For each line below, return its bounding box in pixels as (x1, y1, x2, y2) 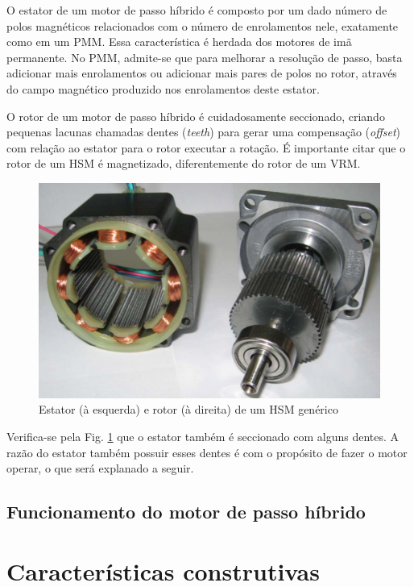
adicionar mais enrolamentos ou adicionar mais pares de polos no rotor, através (6, 65, 397, 81)
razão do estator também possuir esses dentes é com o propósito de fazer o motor (6, 443, 408, 460)
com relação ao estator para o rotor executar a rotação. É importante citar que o (6, 139, 406, 156)
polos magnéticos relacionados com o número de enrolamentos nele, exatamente (6, 17, 399, 34)
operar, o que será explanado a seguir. (6, 460, 194, 477)
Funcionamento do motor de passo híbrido (6, 499, 366, 524)
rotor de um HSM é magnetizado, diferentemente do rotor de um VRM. (6, 155, 361, 172)
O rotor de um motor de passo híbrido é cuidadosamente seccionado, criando (6, 107, 385, 124)
